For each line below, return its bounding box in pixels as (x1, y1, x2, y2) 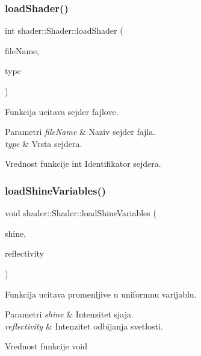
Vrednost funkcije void (5, 340, 88, 352)
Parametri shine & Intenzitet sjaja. (5, 308, 134, 320)
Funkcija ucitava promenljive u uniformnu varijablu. (5, 287, 197, 300)
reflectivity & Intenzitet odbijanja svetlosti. (5, 319, 163, 332)
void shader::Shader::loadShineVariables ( (5, 207, 156, 219)
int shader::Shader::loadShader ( (5, 24, 123, 37)
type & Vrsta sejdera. (5, 137, 82, 149)
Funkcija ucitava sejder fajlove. (5, 105, 119, 117)
